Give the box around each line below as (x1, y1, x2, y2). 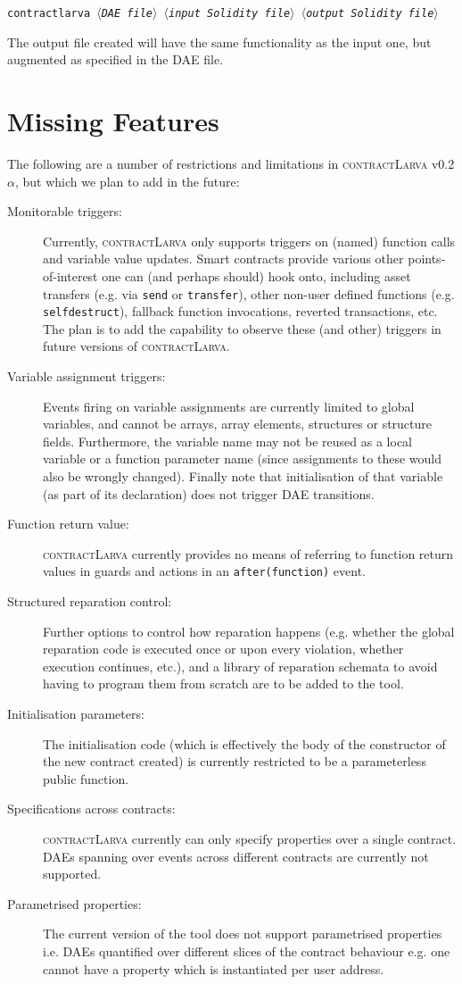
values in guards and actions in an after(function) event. (43, 562, 366, 580)
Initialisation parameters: (7, 705, 144, 722)
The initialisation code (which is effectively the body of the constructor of (43, 734, 446, 753)
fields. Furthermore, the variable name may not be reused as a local (43, 431, 412, 450)
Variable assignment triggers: (7, 367, 166, 386)
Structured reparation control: (7, 592, 172, 611)
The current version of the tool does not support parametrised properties (43, 924, 442, 943)
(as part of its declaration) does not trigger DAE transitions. (43, 484, 375, 503)
